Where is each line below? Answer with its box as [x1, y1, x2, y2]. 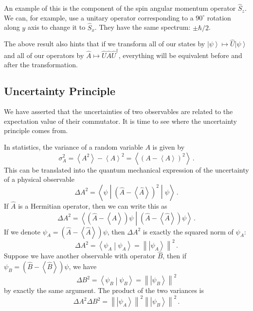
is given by [152, 141, 185, 152]
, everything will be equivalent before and [118, 50, 242, 60]
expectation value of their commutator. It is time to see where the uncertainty [4, 116, 237, 126]
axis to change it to [27, 22, 86, 32]
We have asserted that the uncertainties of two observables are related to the [4, 106, 233, 117]
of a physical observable [4, 174, 74, 184]
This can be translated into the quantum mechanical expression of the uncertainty [4, 164, 249, 175]
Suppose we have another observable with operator [4, 251, 156, 261]
